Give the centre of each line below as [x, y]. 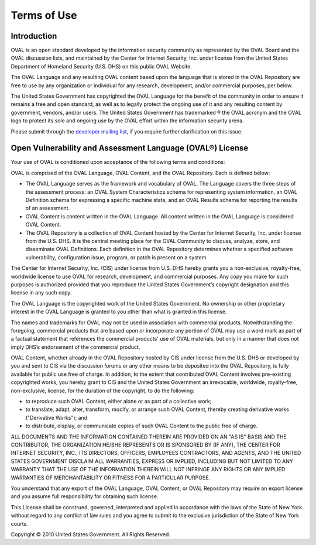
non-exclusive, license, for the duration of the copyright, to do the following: [103, 390]
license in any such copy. [41, 293]
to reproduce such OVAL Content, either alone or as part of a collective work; [118, 402]
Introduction [34, 36]
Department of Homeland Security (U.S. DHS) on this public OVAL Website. [102, 66]
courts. [20, 523]
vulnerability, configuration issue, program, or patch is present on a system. [116, 257]
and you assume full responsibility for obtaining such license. [85, 496]
